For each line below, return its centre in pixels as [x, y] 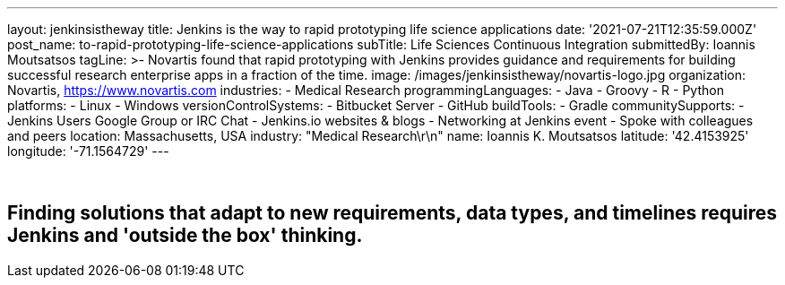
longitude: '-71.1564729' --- [88, 151]
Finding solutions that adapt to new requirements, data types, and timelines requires [392, 213]
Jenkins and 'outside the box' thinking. [185, 236]
